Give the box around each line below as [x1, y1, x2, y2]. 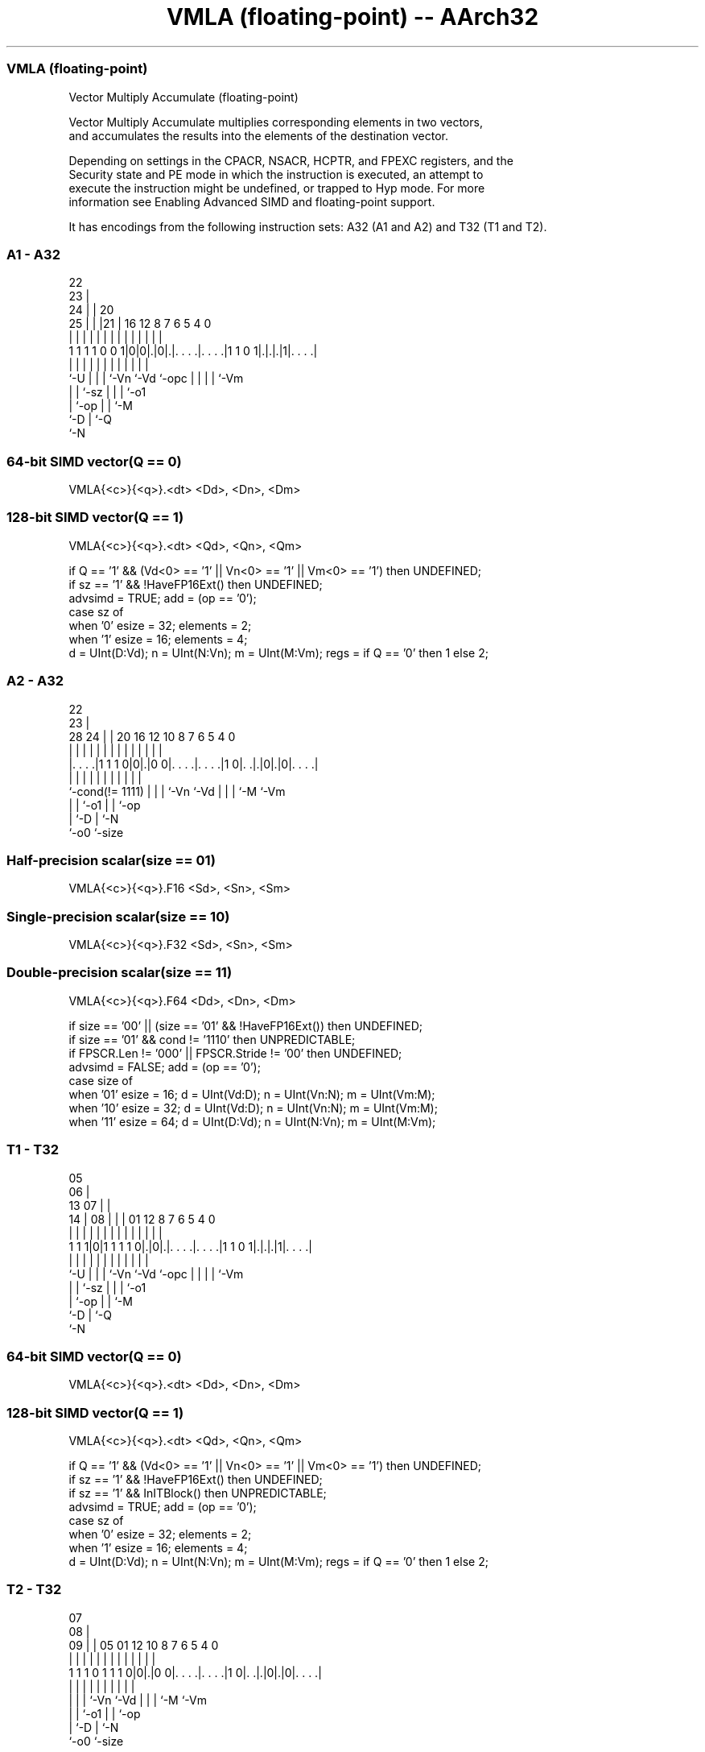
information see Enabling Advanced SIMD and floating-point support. [68, 194, 435, 209]
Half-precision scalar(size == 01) [6, 851, 216, 868]
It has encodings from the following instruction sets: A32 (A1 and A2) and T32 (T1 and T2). [68, 219, 547, 234]
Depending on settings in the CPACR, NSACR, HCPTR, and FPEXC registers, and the [68, 153, 513, 168]
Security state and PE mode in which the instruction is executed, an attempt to [68, 167, 484, 181]
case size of [68, 1073, 133, 1087]
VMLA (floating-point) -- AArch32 [166, 3, 539, 31]
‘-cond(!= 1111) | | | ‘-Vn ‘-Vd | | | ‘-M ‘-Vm [68, 784, 286, 798]
